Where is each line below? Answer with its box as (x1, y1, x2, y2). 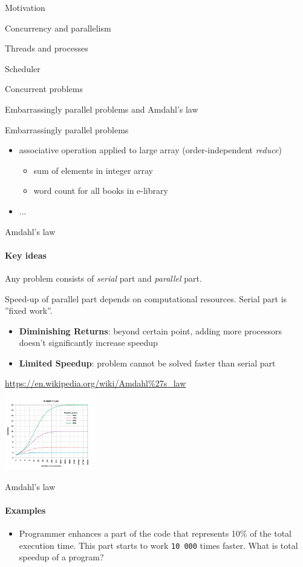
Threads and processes (5, 42, 88, 55)
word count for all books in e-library (33, 184, 168, 197)
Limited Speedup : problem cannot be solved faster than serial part (19, 356, 276, 369)
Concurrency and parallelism (5, 21, 111, 34)
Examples (5, 503, 46, 516)
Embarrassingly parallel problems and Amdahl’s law (5, 102, 198, 115)
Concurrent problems (5, 82, 83, 95)
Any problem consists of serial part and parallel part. (5, 271, 202, 284)
